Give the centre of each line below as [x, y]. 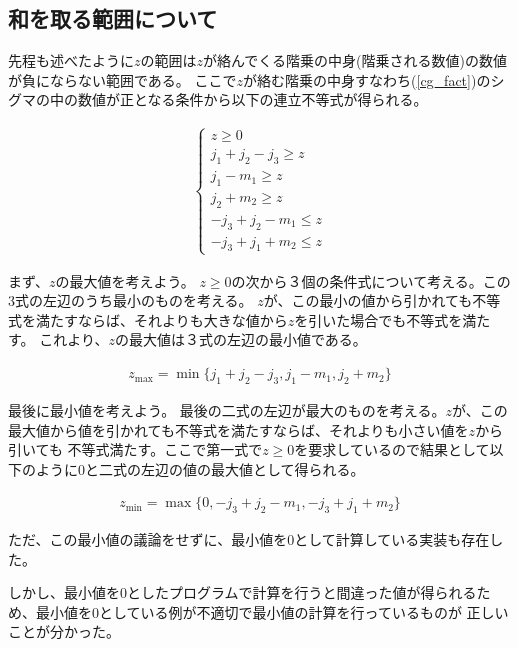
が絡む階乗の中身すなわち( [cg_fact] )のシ [374, 79]
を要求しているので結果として [392, 449]
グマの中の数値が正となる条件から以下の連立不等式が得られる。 [218, 99]
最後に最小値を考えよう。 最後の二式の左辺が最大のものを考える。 [227, 409]
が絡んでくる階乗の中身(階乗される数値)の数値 [355, 60]
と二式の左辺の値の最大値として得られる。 [225, 468]
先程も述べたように [71, 60]
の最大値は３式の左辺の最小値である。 [240, 339]
